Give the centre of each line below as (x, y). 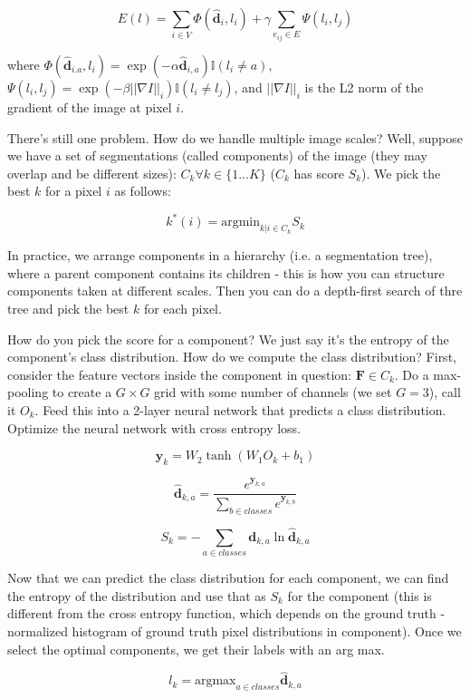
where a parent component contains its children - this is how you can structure (226, 272)
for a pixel (73, 191)
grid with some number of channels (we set (273, 392)
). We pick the (401, 173)
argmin (240, 223)
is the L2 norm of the (364, 87)
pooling (28, 392)
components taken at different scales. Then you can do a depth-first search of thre (235, 291)
